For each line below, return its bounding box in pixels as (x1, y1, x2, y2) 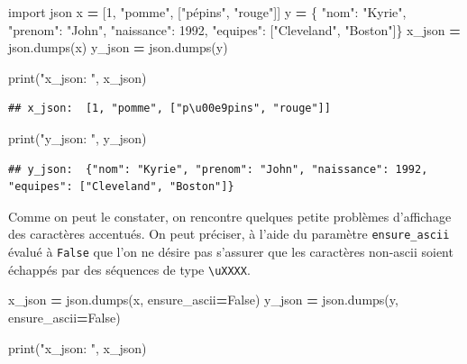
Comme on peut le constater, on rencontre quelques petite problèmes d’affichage (8, 206, 452, 225)
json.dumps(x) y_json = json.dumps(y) (8, 38, 228, 57)
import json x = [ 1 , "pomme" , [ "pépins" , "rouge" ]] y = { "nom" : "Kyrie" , (8, 3, 407, 21)
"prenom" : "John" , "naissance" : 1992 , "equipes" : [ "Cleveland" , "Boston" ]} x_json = (8, 20, 461, 39)
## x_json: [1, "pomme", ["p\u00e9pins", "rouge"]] (8, 102, 331, 115)
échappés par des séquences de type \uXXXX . (8, 259, 251, 278)
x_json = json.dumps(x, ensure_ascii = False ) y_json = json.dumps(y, (8, 290, 398, 309)
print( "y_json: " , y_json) (8, 128, 147, 147)
